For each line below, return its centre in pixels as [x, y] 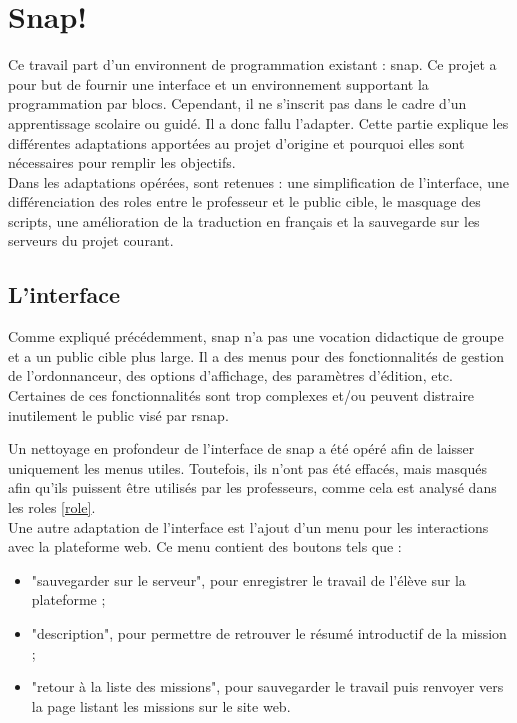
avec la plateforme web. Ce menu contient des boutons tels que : [205, 546]
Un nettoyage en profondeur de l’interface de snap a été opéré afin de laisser [241, 448]
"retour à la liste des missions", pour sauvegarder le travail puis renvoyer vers [267, 686]
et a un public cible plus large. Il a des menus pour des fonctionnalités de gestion [256, 355]
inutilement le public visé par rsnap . [118, 414]
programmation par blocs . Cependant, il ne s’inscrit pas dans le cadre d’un [237, 103]
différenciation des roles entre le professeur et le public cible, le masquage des [244, 201]
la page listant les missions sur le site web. [161, 705]
